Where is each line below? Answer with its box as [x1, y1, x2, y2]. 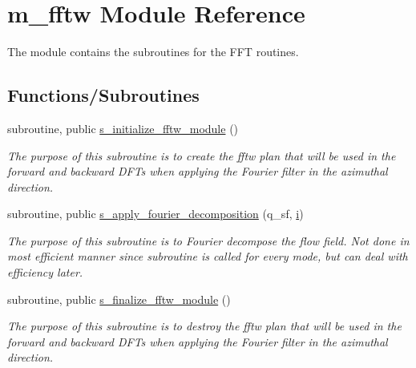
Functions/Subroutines [7, 83, 200, 107]
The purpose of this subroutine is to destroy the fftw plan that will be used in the [7, 317, 402, 334]
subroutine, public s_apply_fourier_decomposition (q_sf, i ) [7, 205, 304, 222]
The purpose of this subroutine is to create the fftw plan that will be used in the [7, 147, 396, 164]
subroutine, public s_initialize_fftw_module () [7, 119, 239, 136]
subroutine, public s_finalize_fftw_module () [7, 290, 231, 307]
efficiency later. [7, 264, 83, 281]
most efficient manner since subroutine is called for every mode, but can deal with [7, 248, 408, 265]
